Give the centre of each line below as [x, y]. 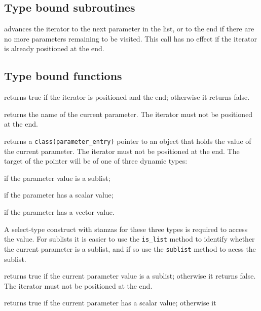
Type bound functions [63, 76]
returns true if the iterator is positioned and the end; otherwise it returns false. [127, 97]
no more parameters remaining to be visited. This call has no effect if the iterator [131, 38]
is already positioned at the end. [54, 48]
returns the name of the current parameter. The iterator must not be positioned [128, 114]
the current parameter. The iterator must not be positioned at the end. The [122, 151]
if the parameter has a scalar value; [59, 195]
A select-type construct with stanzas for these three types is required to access [126, 229]
